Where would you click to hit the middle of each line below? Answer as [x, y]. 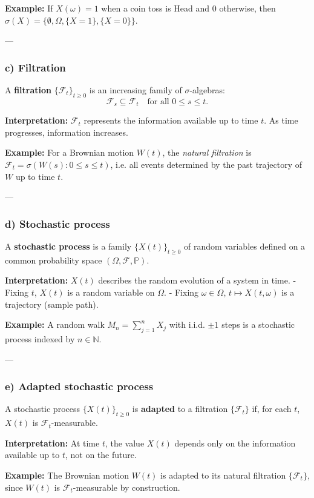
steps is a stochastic [258, 324]
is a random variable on [111, 292]
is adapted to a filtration [180, 409]
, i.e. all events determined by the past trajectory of [206, 164]
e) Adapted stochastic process [79, 386]
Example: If [29, 8]
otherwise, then [247, 8]
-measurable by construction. [126, 487]
